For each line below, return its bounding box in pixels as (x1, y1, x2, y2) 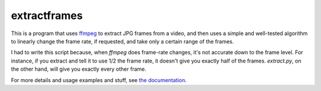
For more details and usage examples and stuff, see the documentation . (11, 76, 187, 83)
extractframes (11, 9, 83, 22)
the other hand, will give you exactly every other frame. (11, 65, 147, 73)
